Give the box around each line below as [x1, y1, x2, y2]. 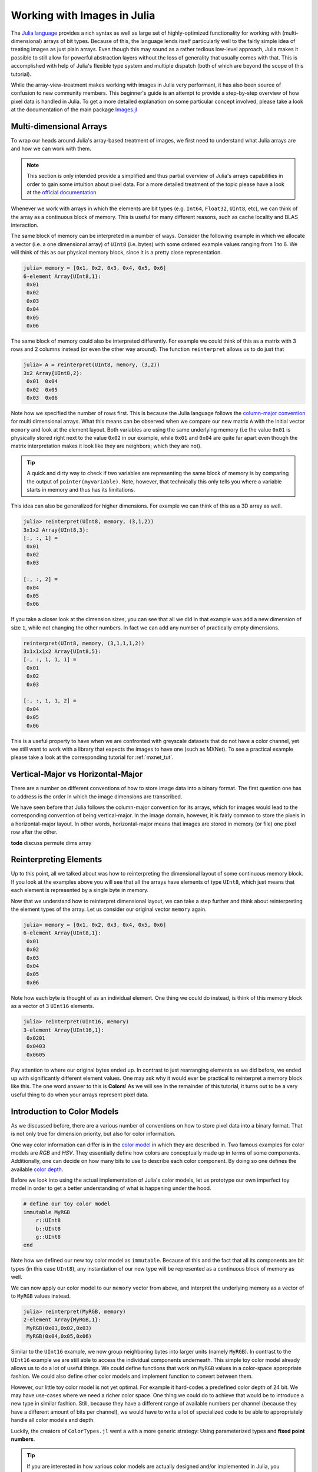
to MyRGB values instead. [11, 1292, 71, 1299]
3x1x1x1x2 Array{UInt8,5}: [23, 648, 101, 655]
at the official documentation [26, 188, 97, 195]
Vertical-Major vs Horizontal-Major [11, 769, 143, 780]
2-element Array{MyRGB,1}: [23, 1317, 101, 1323]
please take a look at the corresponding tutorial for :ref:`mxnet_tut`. [11, 754, 174, 761]
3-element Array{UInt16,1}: [23, 1026, 104, 1033]
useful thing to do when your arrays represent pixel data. [11, 1091, 149, 1098]
